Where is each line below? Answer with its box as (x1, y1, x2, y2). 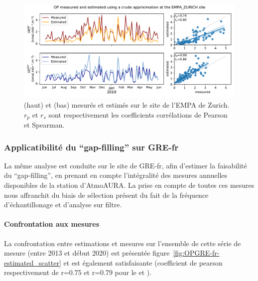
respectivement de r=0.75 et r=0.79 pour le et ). (4, 267, 152, 278)
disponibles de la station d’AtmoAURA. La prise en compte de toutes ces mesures (4, 180, 255, 190)
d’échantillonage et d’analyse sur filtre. (4, 199, 122, 210)
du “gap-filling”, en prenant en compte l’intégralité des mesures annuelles (4, 170, 228, 180)
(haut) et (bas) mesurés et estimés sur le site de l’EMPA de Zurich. (24, 99, 230, 110)
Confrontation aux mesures (4, 219, 99, 229)
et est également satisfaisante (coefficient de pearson (63, 257, 223, 268)
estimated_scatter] (4, 257, 61, 268)
